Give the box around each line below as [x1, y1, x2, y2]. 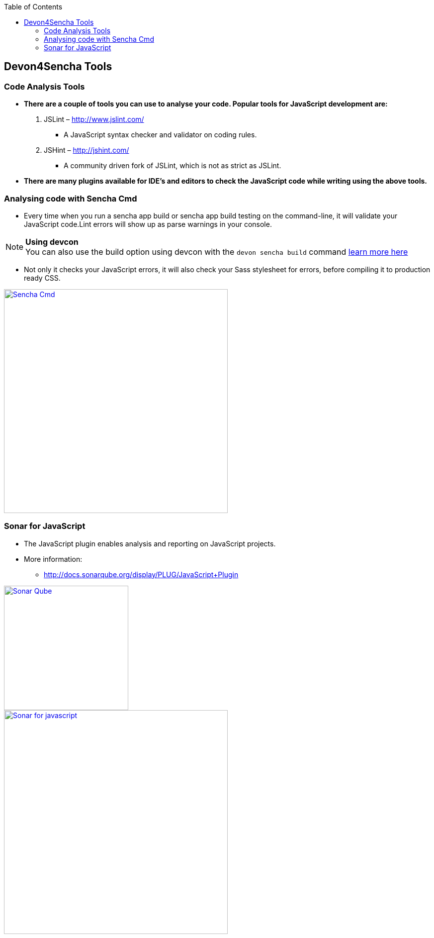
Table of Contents [4, 2, 63, 11]
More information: [24, 554, 83, 563]
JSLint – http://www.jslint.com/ [44, 115, 144, 124]
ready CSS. [24, 273, 61, 282]
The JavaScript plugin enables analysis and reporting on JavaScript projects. [24, 539, 276, 548]
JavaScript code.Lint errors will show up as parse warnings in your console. [24, 219, 272, 228]
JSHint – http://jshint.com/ [44, 146, 129, 155]
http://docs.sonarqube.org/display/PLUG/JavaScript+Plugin [44, 570, 239, 579]
